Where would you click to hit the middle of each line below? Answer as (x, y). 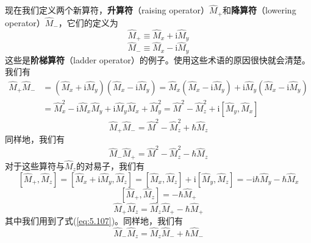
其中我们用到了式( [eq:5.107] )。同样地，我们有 (94, 221)
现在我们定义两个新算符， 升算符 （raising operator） (107, 10)
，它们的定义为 (88, 22)
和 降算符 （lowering (259, 10)
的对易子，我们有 (110, 165)
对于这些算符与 (35, 165)
